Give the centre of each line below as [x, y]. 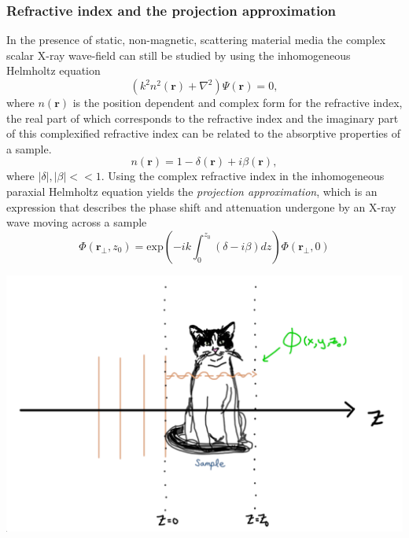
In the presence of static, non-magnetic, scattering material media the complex [196, 40]
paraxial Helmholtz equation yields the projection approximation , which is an [192, 191]
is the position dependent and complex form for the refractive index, [238, 102]
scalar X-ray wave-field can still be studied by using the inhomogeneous [179, 55]
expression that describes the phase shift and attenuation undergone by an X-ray [201, 206]
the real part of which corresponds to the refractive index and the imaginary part [203, 118]
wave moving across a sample [77, 222]
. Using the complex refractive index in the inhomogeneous [243, 176]
